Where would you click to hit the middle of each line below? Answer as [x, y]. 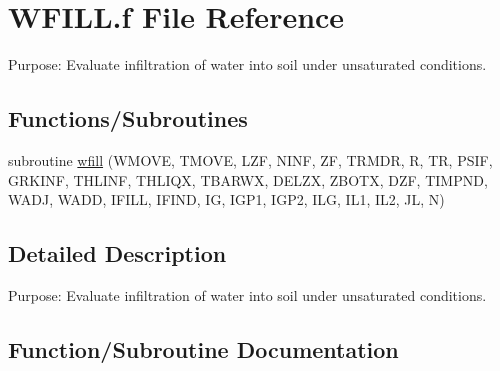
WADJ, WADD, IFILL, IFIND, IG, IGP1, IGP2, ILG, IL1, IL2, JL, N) [226, 199]
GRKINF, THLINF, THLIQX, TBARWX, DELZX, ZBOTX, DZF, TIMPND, [248, 179]
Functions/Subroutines [128, 118]
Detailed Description [117, 253]
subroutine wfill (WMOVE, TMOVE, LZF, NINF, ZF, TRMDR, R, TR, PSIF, [250, 159]
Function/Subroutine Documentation [203, 348]
